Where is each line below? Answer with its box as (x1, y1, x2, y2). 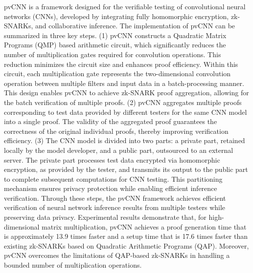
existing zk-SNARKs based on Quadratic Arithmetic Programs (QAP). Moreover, (4, 240, 249, 251)
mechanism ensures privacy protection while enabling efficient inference (4, 183, 217, 193)
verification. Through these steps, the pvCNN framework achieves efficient (4, 192, 226, 203)
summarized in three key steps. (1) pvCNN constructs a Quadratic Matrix (4, 30, 227, 40)
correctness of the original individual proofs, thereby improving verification (4, 126, 229, 136)
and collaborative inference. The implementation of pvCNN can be (35, 21, 235, 31)
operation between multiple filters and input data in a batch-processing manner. (4, 78, 244, 88)
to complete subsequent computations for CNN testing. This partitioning (4, 173, 223, 184)
